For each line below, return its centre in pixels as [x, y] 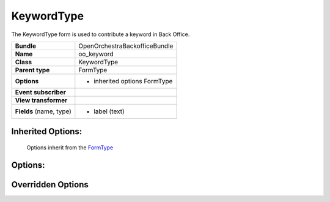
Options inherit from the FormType [70, 148]
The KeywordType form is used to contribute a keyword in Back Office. [101, 34]
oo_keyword [96, 54]
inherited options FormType [133, 81]
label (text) [109, 111]
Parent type [32, 70]
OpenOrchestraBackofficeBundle [126, 46]
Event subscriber [41, 92]
